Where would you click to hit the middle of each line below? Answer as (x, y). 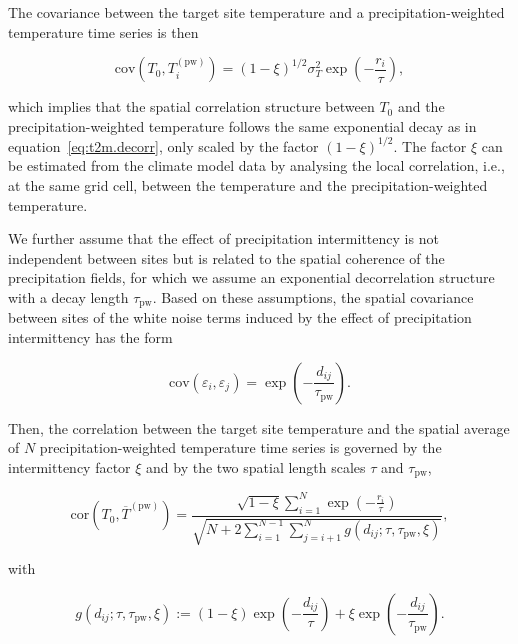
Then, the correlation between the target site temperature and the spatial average (259, 427)
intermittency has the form (90, 337)
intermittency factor (69, 466)
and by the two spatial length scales (256, 466)
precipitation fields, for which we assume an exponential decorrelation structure (251, 277)
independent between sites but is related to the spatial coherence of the (226, 257)
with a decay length (68, 297)
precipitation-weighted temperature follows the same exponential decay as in (242, 125)
